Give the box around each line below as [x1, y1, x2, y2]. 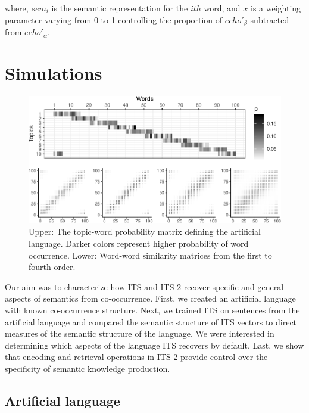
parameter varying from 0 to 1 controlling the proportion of [5, 13, 223, 26]
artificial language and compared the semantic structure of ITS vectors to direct [5, 315, 297, 328]
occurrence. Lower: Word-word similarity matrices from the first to [29, 249, 272, 261]
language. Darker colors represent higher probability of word [29, 237, 249, 249]
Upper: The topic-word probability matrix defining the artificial [29, 225, 261, 238]
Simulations [5, 60, 102, 85]
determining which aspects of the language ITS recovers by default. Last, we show [5, 339, 304, 351]
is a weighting [250, 2, 301, 14]
